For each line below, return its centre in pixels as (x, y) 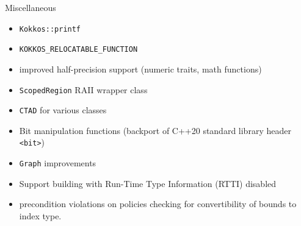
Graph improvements (58, 163)
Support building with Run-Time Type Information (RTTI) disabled (148, 183)
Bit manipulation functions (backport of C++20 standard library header (155, 130)
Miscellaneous (31, 7)
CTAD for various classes (63, 110)
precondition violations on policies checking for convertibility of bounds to (158, 204)
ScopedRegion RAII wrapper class (83, 89)
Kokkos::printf (50, 29)
